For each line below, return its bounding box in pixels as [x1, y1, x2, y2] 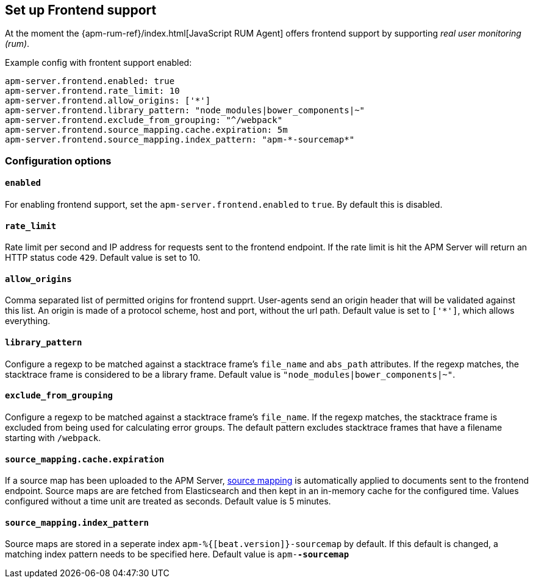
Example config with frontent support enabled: [5, 57, 192, 68]
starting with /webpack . [5, 432, 101, 443]
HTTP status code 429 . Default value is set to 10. [5, 252, 201, 263]
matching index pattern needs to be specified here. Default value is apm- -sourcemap [5, 549, 349, 560]
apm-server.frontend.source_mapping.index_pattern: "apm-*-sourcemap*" [5, 135, 355, 145]
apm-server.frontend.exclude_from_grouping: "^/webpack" [5, 115, 283, 125]
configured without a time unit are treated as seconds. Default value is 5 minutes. [5, 496, 331, 507]
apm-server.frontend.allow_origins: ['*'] [5, 96, 211, 106]
